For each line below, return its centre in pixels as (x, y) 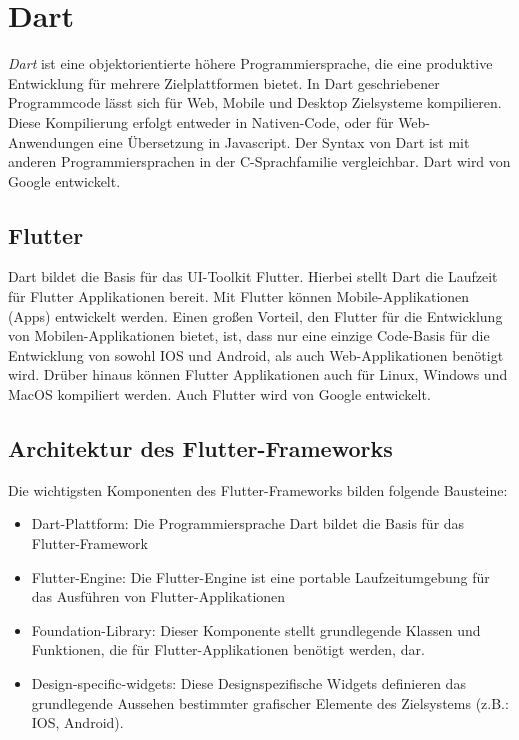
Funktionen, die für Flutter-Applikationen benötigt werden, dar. (228, 649)
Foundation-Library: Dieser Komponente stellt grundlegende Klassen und (256, 629)
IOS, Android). (77, 722)
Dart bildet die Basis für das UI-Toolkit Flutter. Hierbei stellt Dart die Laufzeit (253, 276)
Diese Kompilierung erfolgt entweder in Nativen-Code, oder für (201, 121)
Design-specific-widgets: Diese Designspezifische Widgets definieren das (248, 683)
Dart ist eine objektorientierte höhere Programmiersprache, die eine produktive (250, 63)
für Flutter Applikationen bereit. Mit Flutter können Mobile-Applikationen (239, 296)
